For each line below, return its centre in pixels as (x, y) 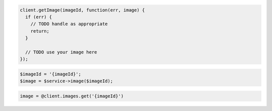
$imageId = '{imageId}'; (51, 74)
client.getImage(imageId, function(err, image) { (82, 10)
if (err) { (39, 17)
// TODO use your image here (61, 52)
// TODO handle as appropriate (69, 24)
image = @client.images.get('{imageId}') (72, 96)
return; (40, 31)
